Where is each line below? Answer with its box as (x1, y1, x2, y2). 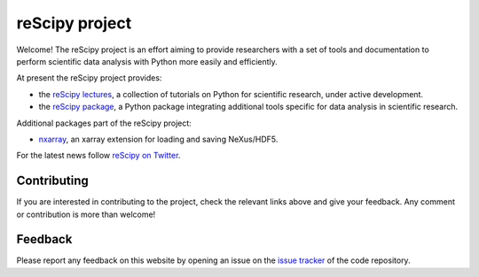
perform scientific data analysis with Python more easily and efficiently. (16, 56, 279, 66)
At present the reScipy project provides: (16, 73, 162, 83)
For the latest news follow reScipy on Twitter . (16, 150, 181, 161)
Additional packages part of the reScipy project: (16, 118, 192, 128)
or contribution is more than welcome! (16, 209, 156, 219)
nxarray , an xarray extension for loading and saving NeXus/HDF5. (38, 134, 279, 144)
